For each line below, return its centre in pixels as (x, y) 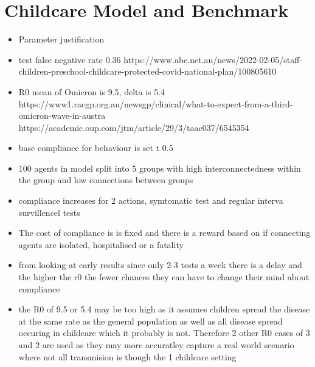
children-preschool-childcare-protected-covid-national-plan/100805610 (147, 71)
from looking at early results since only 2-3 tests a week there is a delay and (160, 265)
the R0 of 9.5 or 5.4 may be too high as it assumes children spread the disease (164, 309)
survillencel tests (49, 212)
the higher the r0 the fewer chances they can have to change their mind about (164, 277)
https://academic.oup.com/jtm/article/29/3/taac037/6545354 (134, 127)
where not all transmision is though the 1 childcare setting (127, 356)
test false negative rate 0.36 (70, 59)
